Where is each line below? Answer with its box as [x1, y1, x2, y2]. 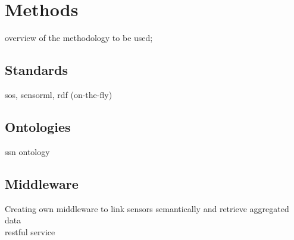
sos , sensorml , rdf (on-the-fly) [5, 88, 112, 100]
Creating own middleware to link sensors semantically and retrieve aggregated [5, 202, 289, 214]
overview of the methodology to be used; [5, 31, 153, 44]
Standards [5, 61, 68, 79]
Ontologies [5, 117, 71, 135]
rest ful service [5, 225, 55, 238]
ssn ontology [5, 145, 50, 157]
